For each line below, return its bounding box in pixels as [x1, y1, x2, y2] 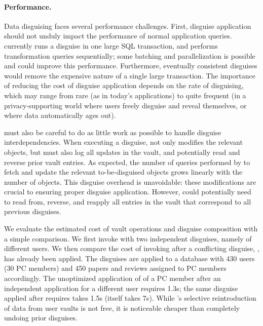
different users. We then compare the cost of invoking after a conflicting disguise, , [4, 243, 259, 254]
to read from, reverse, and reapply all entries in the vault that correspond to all [4, 196, 251, 207]
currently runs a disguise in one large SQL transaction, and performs [4, 40, 218, 51]
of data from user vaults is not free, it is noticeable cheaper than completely [4, 302, 240, 313]
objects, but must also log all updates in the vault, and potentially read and [4, 146, 240, 157]
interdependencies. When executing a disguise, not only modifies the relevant [4, 137, 243, 147]
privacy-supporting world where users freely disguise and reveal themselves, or [4, 100, 247, 110]
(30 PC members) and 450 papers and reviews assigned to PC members [4, 263, 227, 273]
